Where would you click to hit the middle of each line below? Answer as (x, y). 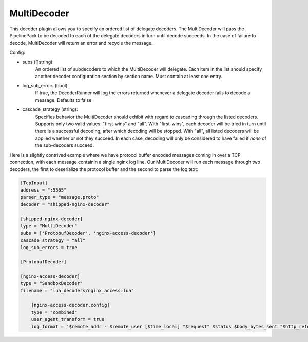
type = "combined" (54, 312)
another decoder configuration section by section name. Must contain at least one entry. (129, 76)
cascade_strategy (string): (50, 109)
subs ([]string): (38, 62)
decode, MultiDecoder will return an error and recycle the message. (81, 43)
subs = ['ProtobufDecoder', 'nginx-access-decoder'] (88, 233)
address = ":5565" (43, 190)
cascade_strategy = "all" (53, 240)
